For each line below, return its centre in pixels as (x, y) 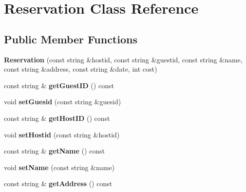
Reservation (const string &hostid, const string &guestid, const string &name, (123, 59)
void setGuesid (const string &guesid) (63, 102)
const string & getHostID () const (57, 118)
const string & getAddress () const (58, 183)
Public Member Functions (71, 39)
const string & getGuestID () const (59, 85)
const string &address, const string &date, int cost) (81, 69)
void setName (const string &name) (59, 167)
